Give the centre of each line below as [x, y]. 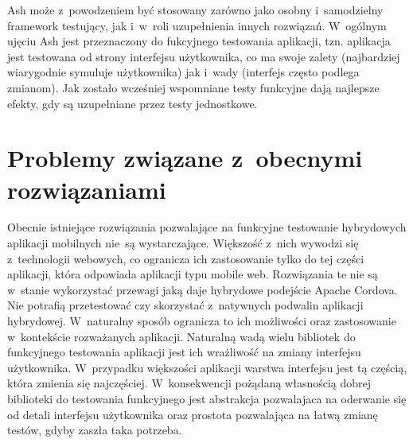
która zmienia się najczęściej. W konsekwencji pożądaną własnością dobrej [189, 383]
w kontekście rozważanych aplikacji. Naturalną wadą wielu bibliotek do [181, 336]
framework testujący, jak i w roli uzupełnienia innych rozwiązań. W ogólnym [197, 25]
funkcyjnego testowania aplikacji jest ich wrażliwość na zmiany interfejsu [184, 352]
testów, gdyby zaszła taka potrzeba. [95, 430]
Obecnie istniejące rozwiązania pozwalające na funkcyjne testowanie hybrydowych [207, 227]
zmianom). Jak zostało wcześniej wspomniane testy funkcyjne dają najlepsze [193, 87]
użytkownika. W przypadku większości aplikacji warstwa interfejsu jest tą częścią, [207, 367]
